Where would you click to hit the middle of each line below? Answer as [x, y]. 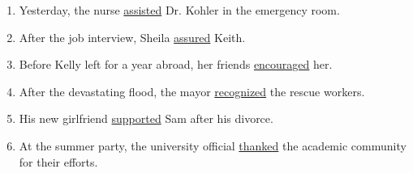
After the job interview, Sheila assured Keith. [132, 37]
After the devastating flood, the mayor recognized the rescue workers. [192, 91]
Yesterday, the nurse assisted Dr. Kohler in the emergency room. [179, 10]
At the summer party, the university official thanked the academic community [213, 145]
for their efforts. [58, 161]
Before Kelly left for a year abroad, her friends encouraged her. [176, 64]
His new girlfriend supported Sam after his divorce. [146, 118]
